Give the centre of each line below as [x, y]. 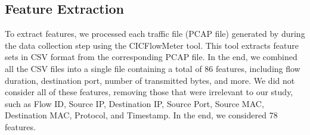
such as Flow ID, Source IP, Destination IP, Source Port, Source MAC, [134, 103]
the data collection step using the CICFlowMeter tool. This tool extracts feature [152, 45]
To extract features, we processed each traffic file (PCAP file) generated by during [155, 34]
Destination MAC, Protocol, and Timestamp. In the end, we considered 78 [141, 115]
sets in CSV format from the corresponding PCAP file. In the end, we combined [151, 57]
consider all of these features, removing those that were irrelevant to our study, [149, 92]
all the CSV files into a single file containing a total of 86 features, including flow [153, 68]
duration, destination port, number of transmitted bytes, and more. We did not [150, 80]
